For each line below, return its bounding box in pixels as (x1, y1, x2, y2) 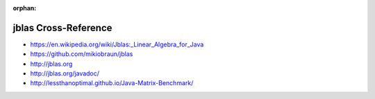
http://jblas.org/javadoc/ (30, 69, 100, 78)
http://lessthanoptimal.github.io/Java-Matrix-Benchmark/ (30, 79, 194, 87)
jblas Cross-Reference (12, 21, 112, 34)
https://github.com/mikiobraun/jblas (30, 50, 133, 58)
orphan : (12, 4, 37, 12)
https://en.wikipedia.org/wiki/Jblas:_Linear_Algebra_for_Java (30, 40, 204, 48)
